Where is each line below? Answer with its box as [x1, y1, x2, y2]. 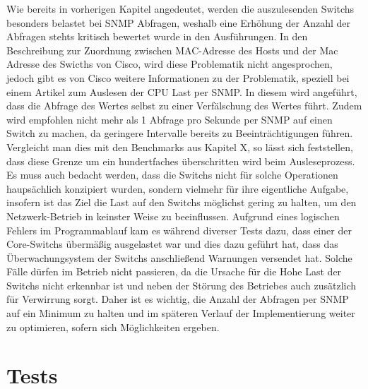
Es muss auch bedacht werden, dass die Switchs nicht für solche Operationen [6, 167, 338, 182]
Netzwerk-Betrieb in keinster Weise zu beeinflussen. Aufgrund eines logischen [6, 208, 340, 223]
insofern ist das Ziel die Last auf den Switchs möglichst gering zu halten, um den [6, 195, 357, 210]
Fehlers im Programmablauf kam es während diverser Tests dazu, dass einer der [6, 222, 352, 237]
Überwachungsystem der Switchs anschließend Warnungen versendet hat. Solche [6, 250, 352, 265]
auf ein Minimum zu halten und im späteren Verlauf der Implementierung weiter [6, 306, 355, 321]
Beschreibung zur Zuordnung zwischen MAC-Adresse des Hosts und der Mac [6, 42, 338, 57]
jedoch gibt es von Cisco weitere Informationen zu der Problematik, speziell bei [6, 70, 350, 85]
